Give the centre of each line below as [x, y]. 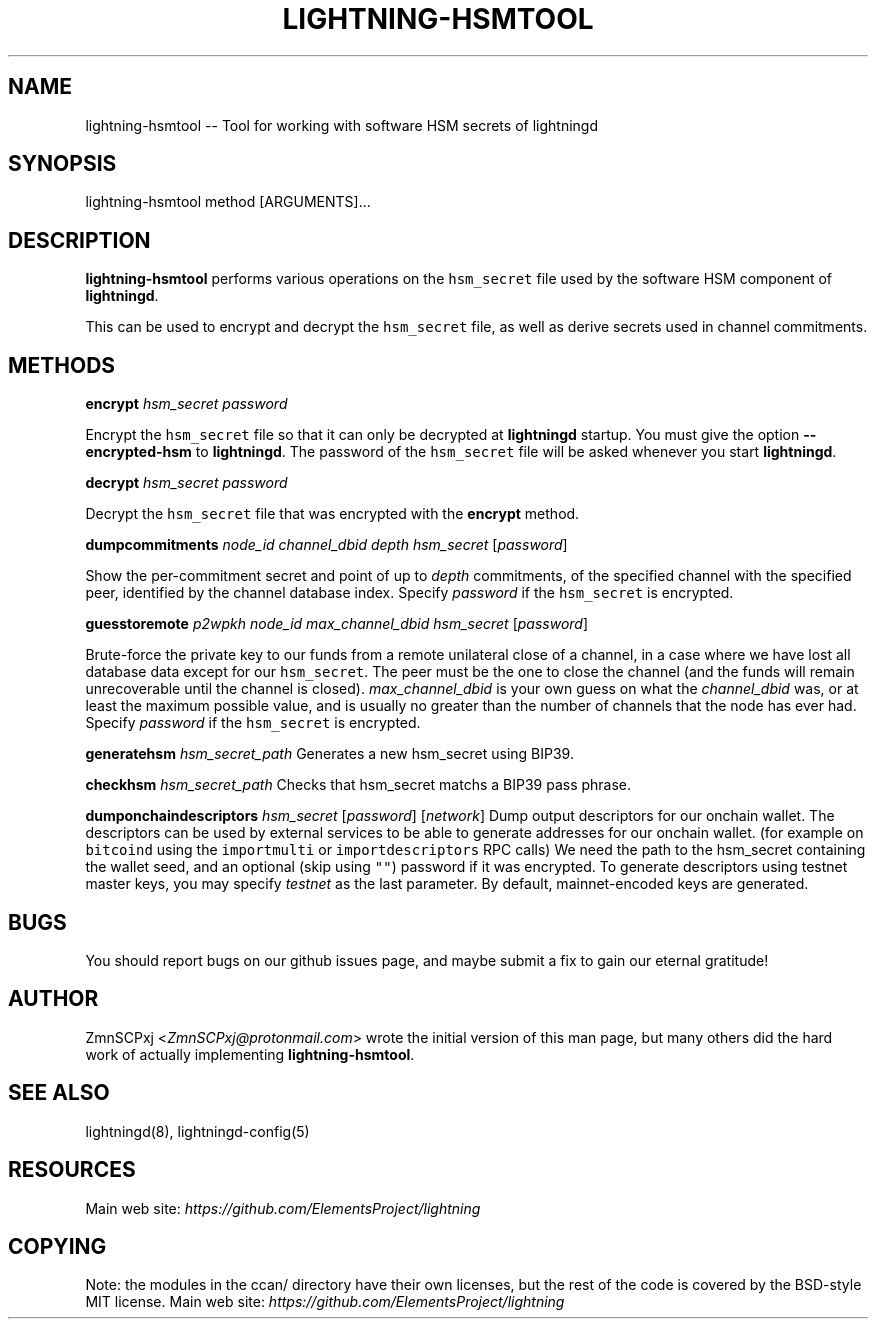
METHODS [62, 365]
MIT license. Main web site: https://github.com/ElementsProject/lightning [325, 1302]
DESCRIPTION [79, 240]
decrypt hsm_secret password [186, 483]
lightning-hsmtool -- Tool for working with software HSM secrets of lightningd [341, 125]
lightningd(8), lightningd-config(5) [197, 1131]
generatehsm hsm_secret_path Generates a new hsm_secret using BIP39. [329, 754]
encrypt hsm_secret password [186, 404]
